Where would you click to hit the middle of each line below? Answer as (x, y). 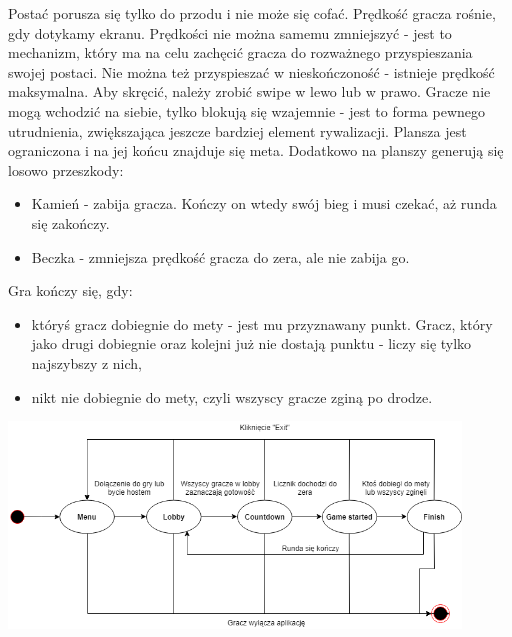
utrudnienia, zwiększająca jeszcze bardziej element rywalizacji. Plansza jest (237, 130)
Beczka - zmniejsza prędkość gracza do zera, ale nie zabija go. (220, 256)
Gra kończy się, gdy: (70, 290)
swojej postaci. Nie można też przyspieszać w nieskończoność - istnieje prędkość (251, 71)
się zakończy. (70, 222)
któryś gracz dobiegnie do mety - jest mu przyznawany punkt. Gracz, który (262, 323)
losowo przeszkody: (66, 169)
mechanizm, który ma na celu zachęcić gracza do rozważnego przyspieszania (240, 52)
